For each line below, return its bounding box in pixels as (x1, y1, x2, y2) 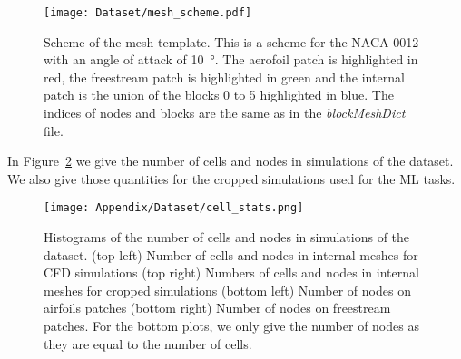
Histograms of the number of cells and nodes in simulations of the (44, 228, 410, 247)
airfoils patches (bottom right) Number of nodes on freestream (44, 298, 391, 317)
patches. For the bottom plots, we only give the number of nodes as (44, 316, 419, 335)
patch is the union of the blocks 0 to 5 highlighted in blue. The (44, 85, 394, 104)
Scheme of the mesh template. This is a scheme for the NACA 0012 (44, 32, 419, 51)
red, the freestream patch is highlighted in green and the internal (44, 67, 405, 86)
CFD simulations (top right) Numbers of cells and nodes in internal (44, 263, 419, 282)
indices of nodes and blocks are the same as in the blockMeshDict (44, 103, 406, 122)
